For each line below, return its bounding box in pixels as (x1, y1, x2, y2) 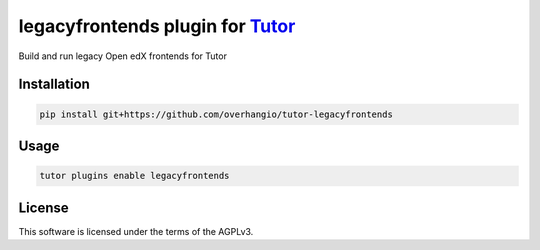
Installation (18, 76, 90, 93)
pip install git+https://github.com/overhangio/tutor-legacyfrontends (39, 108, 394, 120)
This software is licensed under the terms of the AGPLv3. (18, 225, 254, 237)
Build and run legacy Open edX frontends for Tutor (18, 50, 227, 62)
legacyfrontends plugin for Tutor (18, 15, 296, 37)
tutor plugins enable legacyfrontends (39, 170, 230, 182)
